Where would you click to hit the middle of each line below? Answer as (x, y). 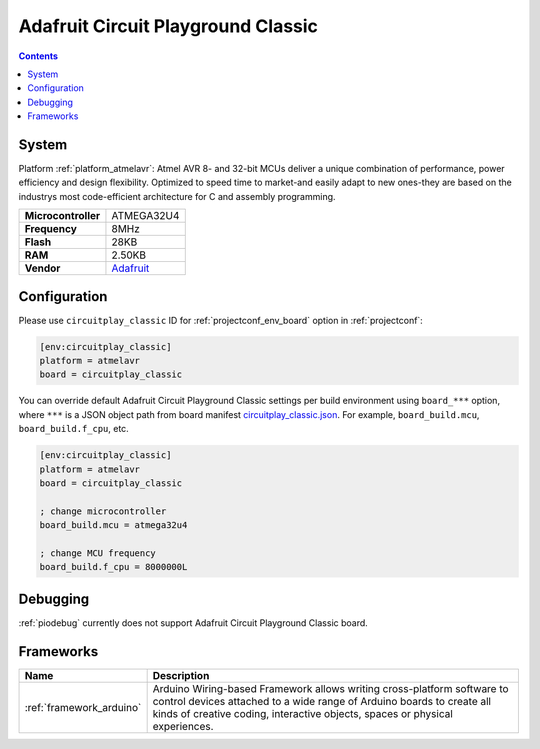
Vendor (42, 268)
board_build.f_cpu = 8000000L (113, 567)
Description (181, 675)
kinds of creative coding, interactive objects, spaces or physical (303, 713)
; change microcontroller (103, 511)
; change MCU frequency (98, 553)
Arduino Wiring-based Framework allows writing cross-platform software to (330, 688)
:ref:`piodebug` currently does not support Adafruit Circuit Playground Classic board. (193, 622)
